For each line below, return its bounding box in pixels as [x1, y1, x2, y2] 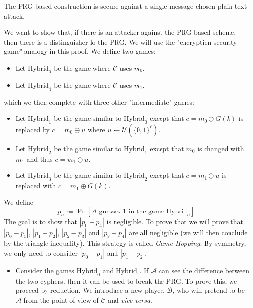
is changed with [197, 143, 244, 153]
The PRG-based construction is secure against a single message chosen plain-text [4, 1, 247, 11]
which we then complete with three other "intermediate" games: [4, 96, 195, 107]
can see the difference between [159, 265, 250, 275]
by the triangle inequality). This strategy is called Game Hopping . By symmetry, [4, 238, 246, 248]
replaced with [15, 180, 56, 190]
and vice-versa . [108, 294, 152, 305]
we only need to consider [4, 247, 78, 258]
